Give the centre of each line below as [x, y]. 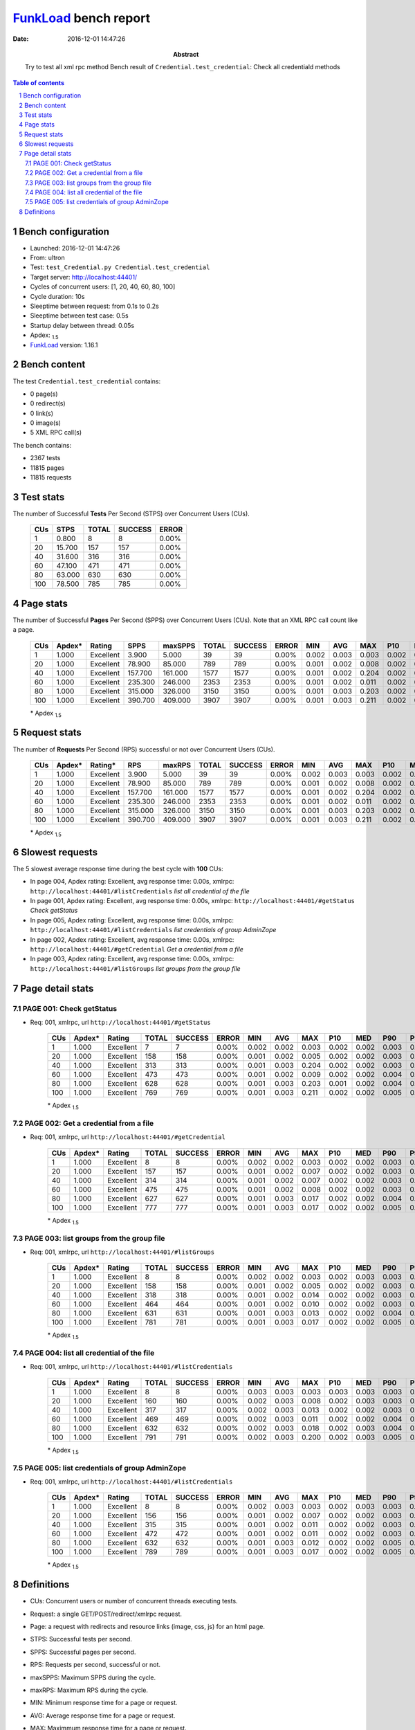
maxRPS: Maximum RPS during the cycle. [89, 1690]
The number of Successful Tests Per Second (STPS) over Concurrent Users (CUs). [131, 513]
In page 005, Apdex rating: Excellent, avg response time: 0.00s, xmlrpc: [132, 920]
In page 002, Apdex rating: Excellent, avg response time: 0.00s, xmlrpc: [132, 939]
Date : [21, 39]
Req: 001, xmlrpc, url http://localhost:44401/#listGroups [122, 1252]
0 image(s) [46, 423]
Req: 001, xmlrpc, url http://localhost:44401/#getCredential [128, 1137]
